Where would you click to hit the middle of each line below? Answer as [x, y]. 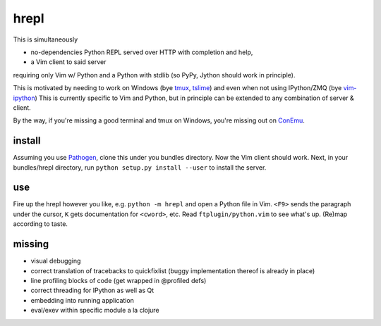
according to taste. [41, 224]
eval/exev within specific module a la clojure [95, 311]
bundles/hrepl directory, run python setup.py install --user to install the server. [140, 167]
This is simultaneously [46, 39]
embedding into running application [82, 300]
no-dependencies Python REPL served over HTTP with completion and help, [142, 52]
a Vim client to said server [68, 62]
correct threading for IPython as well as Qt [92, 290]
